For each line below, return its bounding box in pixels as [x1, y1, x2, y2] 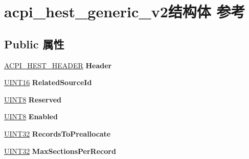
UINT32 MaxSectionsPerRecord [4, 145, 116, 156]
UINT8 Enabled [4, 111, 58, 122]
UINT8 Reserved [4, 94, 62, 104]
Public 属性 [4, 36, 64, 51]
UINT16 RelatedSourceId [4, 77, 92, 88]
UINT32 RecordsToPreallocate [4, 128, 111, 139]
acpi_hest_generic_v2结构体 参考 [4, 1, 245, 22]
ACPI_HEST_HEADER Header [4, 60, 112, 70]
